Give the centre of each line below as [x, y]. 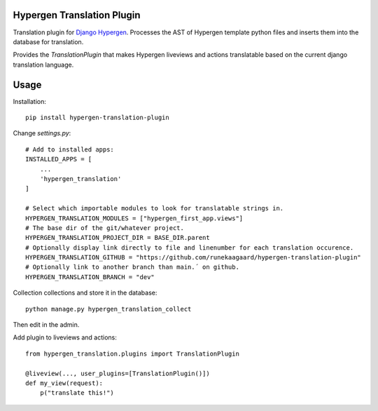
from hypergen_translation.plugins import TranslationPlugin [132, 353]
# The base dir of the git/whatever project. [105, 228]
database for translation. [48, 41]
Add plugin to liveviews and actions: [65, 337]
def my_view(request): [64, 383]
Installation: [30, 101]
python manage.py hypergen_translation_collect [108, 309]
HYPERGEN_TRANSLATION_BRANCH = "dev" [90, 277]
